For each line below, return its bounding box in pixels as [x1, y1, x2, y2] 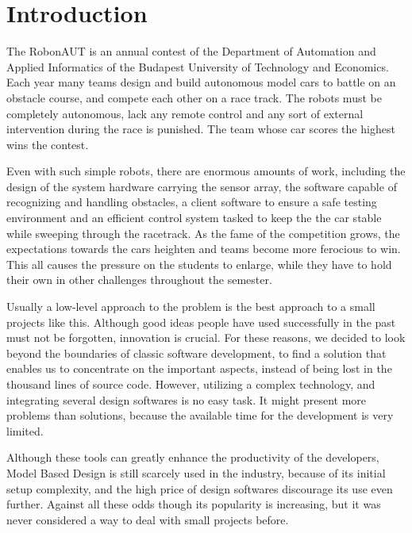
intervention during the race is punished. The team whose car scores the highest [6, 121, 395, 137]
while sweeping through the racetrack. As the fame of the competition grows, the [6, 224, 400, 241]
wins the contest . [6, 136, 89, 152]
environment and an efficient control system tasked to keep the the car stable [6, 209, 382, 226]
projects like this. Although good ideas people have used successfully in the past [6, 313, 396, 330]
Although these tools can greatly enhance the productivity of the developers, [6, 449, 379, 466]
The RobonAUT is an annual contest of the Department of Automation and [6, 43, 376, 59]
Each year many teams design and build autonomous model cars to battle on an [6, 74, 396, 90]
